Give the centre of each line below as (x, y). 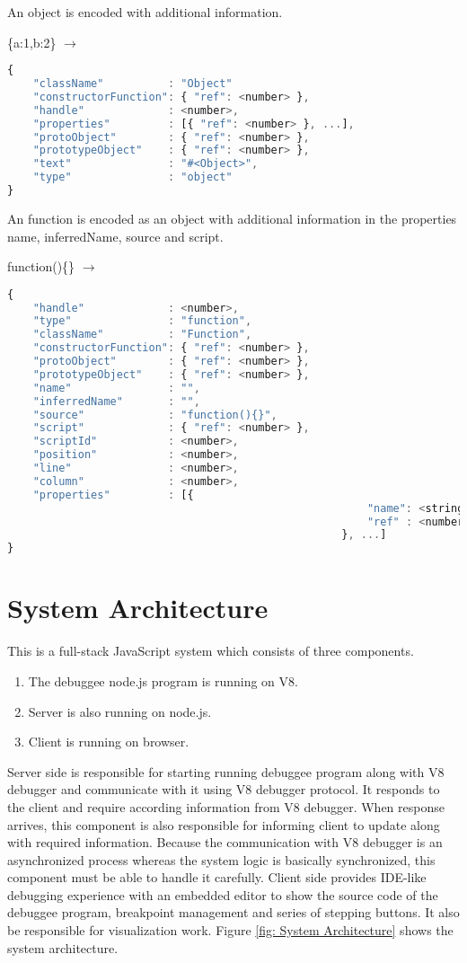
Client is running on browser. (109, 742)
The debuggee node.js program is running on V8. (163, 680)
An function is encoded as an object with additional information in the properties (232, 218)
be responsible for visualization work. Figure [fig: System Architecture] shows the (230, 930)
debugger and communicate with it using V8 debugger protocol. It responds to (224, 789)
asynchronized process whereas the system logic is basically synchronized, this (221, 859)
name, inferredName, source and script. (115, 236)
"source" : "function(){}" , (155, 415)
